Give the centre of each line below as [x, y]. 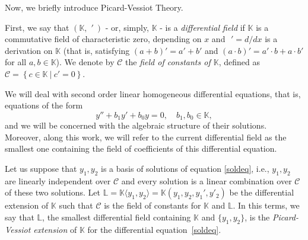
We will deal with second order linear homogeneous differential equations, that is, [153, 93]
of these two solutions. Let [53, 192]
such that [76, 205]
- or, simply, [127, 27]
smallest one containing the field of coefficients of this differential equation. [141, 148]
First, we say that [37, 27]
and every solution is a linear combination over [207, 180]
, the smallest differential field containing [117, 217]
